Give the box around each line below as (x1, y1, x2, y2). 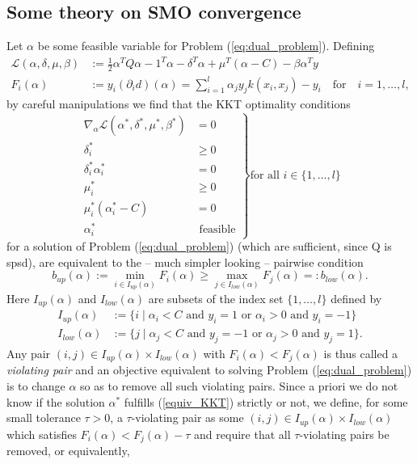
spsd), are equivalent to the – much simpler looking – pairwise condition (6, 253, 364, 270)
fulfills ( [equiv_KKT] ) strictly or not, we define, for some (124, 393, 408, 410)
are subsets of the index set (148, 289, 284, 306)
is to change (6, 378, 65, 394)
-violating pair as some (131, 409, 244, 426)
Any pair (6, 345, 51, 361)
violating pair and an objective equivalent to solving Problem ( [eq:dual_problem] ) (6, 361, 412, 378)
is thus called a (323, 345, 398, 361)
